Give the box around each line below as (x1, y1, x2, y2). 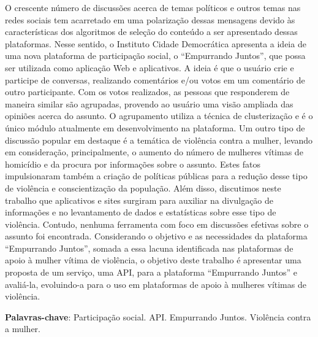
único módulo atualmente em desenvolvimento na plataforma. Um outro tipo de (5, 121, 305, 134)
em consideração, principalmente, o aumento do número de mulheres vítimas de (5, 145, 303, 158)
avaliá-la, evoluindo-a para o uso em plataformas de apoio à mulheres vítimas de (5, 277, 306, 290)
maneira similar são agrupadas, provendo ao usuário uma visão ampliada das (5, 97, 293, 110)
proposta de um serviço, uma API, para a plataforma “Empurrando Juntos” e (5, 266, 298, 279)
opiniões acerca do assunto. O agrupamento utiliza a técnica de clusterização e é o (5, 109, 313, 122)
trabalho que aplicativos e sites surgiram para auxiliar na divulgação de (5, 193, 274, 206)
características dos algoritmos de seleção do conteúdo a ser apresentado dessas (5, 25, 298, 38)
